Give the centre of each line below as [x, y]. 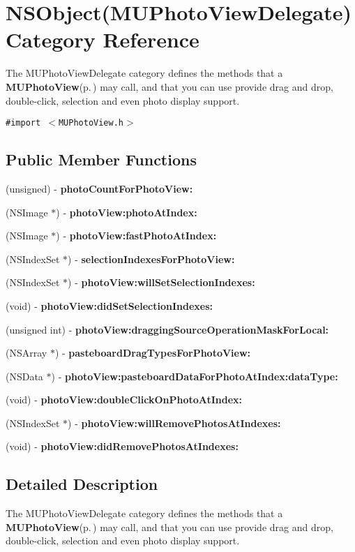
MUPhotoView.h [91, 123]
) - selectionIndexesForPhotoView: [151, 259]
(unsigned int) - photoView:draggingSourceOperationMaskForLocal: [167, 329]
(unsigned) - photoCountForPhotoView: [99, 188]
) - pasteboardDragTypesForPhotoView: [153, 353]
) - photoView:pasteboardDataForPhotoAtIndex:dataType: [195, 376]
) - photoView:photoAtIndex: [127, 212]
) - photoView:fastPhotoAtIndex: [136, 236]
